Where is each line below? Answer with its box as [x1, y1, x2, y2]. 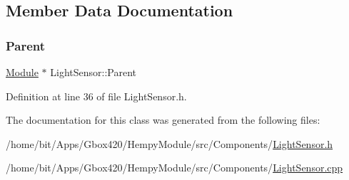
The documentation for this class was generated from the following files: [6, 112, 320, 127]
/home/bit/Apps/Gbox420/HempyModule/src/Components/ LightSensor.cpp [6, 160, 343, 175]
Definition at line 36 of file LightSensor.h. [6, 88, 187, 103]
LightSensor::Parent [50, 65, 136, 79]
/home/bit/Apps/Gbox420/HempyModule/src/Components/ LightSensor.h [6, 136, 333, 151]
